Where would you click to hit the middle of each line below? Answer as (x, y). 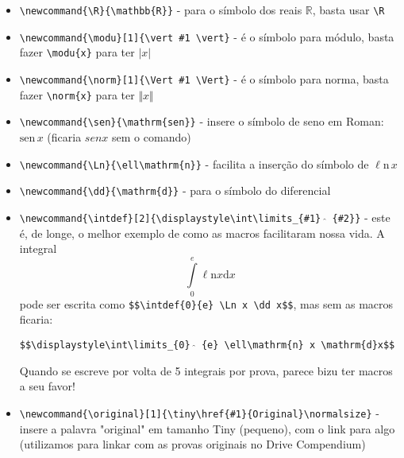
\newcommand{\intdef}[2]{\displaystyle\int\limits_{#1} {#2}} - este (205, 217)
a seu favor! (47, 386)
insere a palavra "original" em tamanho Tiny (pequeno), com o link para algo (207, 428)
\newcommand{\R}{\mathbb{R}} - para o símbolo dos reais (161, 10)
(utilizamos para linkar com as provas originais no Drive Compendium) (192, 444)
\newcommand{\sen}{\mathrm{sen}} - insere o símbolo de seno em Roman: (202, 121)
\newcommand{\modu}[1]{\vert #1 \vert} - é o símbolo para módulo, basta (207, 36)
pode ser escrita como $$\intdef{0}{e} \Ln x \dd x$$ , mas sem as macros (206, 303)
